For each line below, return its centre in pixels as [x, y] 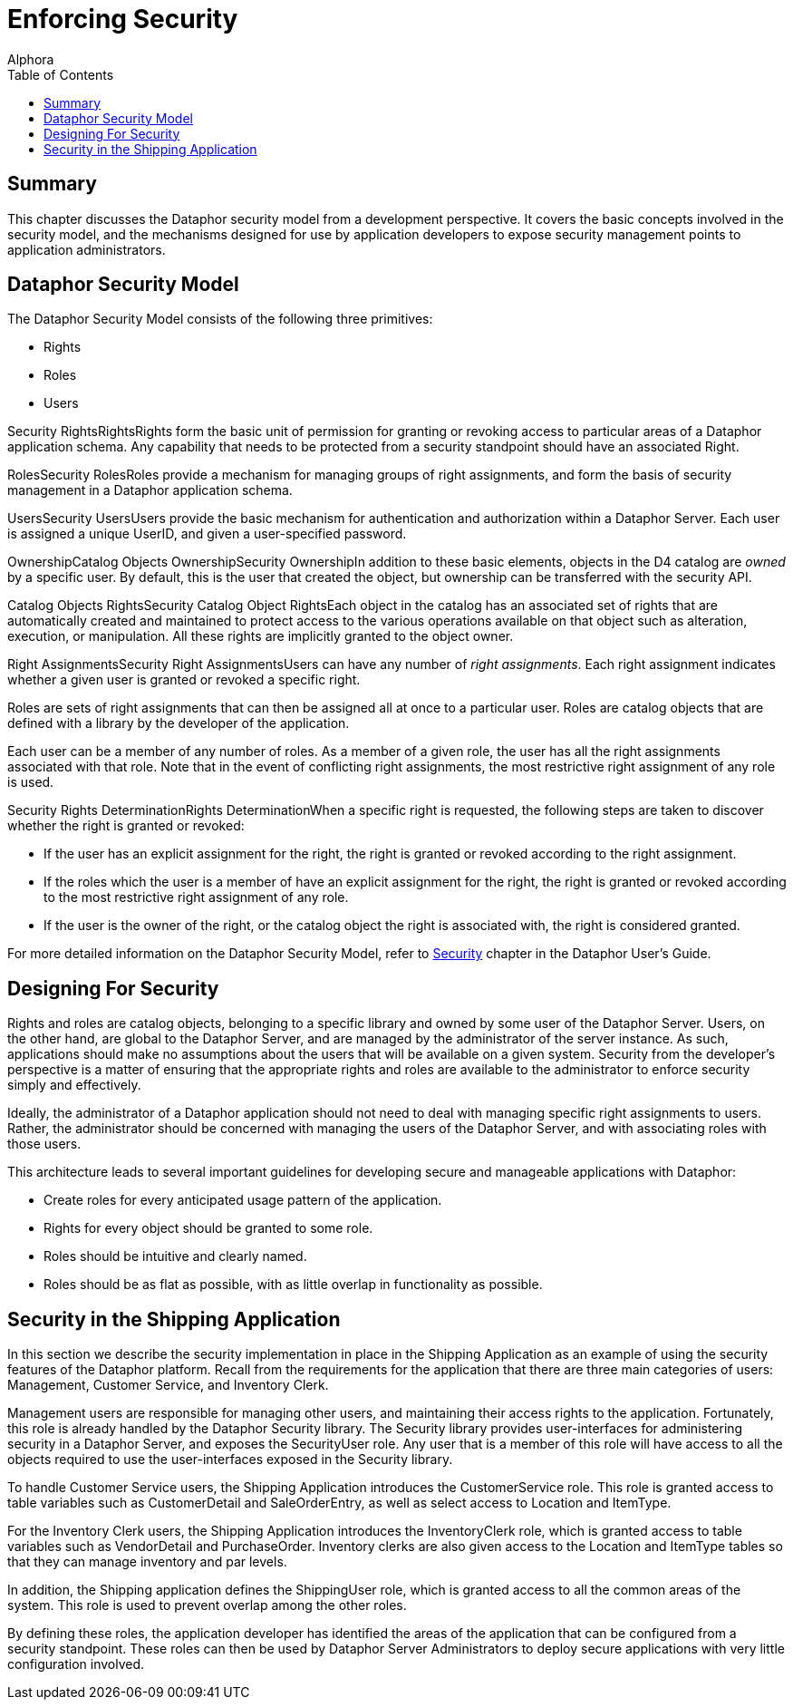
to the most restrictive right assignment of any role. [196, 897]
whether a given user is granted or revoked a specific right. [184, 680]
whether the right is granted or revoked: [126, 826]
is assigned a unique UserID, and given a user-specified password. [207, 534]
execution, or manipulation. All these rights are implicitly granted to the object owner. [261, 636]
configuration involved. [76, 1664]
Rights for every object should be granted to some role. [208, 1228]
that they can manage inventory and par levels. [147, 1562]
